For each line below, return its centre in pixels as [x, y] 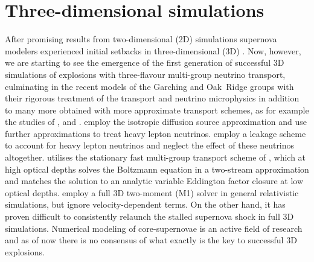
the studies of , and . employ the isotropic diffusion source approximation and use [156, 122]
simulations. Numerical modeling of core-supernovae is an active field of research [154, 228]
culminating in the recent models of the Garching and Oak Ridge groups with [149, 86]
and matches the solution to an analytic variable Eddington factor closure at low [154, 181]
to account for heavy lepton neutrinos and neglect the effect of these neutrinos [150, 145]
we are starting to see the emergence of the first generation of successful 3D [145, 62]
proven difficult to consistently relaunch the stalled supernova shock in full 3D [149, 216]
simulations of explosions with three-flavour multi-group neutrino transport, [145, 74]
